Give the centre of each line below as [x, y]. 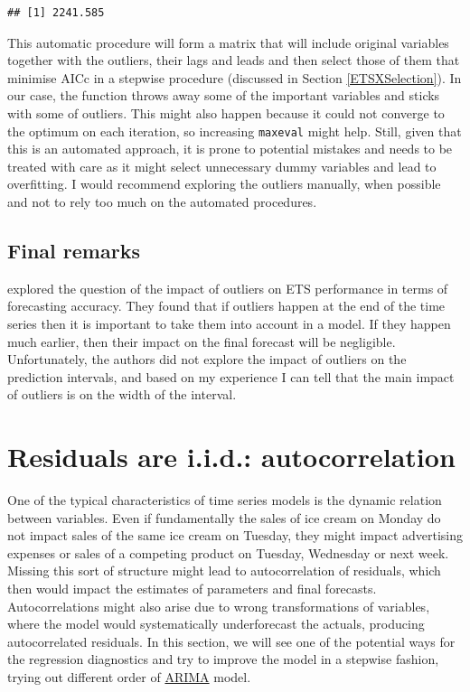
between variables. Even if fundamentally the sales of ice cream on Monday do [224, 517]
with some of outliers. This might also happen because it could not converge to [226, 112]
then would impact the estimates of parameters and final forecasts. [192, 589]
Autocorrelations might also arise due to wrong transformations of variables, [219, 606]
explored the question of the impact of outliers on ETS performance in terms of [228, 288]
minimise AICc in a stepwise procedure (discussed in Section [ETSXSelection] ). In [235, 77]
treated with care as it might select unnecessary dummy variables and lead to [222, 166]
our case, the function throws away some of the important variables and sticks [224, 95]
